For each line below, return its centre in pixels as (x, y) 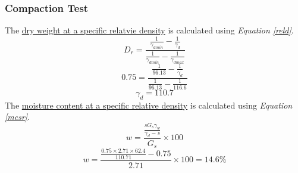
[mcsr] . (18, 117)
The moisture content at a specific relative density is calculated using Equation (149, 105)
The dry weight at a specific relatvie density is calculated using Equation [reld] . (149, 30)
